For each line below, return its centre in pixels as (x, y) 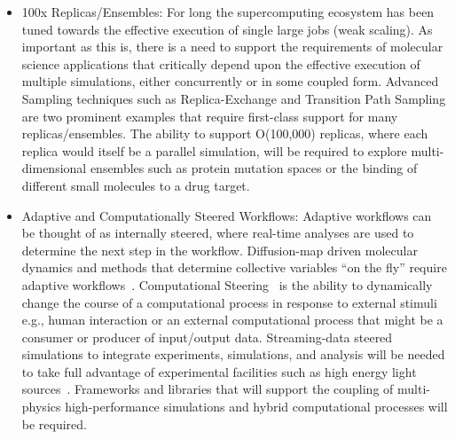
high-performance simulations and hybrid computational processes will (256, 407)
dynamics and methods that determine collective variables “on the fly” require (234, 267)
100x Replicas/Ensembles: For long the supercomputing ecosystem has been (228, 12)
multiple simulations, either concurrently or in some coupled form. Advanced (230, 81)
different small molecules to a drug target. (136, 185)
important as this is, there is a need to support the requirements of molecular (232, 47)
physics (41, 407)
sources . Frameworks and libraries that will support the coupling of (208, 389)
